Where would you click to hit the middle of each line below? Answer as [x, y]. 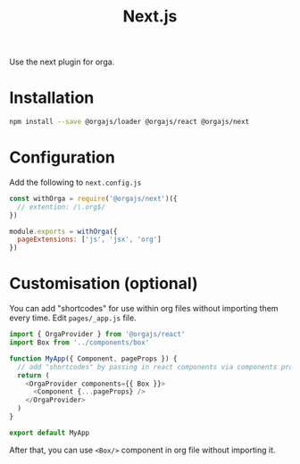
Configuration [62, 157]
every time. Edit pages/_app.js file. [73, 318]
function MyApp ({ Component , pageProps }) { [93, 359]
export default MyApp [50, 433]
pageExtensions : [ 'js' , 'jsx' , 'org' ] [90, 240]
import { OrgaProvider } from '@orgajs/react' [97, 335]
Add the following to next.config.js [75, 182]
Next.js [150, 17]
